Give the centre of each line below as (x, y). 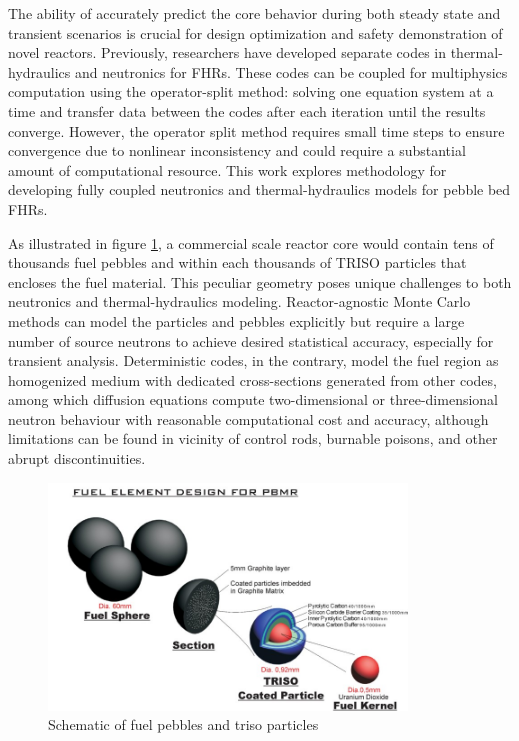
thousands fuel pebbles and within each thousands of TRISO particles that (237, 262)
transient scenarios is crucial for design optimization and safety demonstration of (255, 32)
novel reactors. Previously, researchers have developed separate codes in (227, 52)
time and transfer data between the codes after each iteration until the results (247, 110)
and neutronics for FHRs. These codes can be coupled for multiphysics (291, 71)
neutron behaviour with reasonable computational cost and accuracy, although (248, 418)
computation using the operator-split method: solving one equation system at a (251, 91)
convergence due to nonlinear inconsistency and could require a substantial (237, 150)
